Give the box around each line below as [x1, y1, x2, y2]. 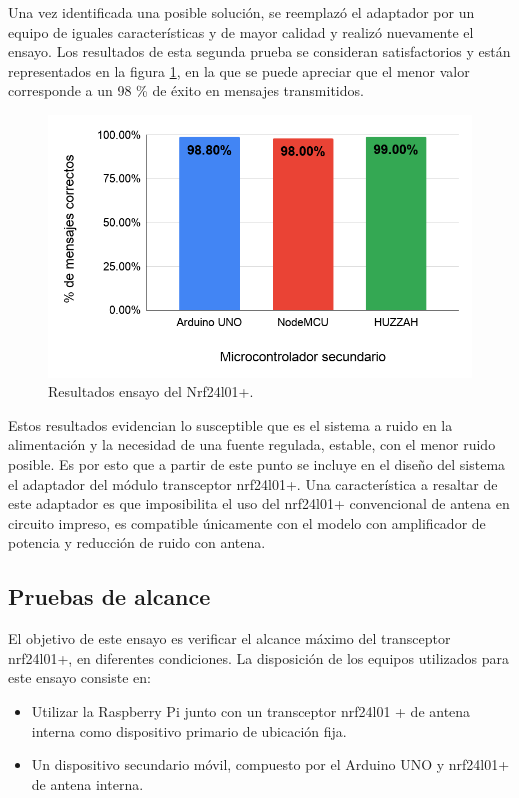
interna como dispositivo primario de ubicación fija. [31, 720, 347, 741]
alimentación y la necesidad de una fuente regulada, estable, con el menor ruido [8, 434, 496, 455]
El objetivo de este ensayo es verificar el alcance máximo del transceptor [8, 628, 451, 649]
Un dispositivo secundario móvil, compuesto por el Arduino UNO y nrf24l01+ [31, 754, 510, 775]
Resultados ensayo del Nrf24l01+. [48, 381, 254, 402]
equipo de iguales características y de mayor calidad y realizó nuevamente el [8, 21, 474, 42]
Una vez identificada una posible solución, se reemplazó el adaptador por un [8, 2, 475, 22]
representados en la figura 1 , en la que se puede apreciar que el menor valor [8, 60, 470, 81]
